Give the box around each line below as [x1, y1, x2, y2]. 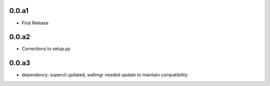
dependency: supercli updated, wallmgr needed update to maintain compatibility [21, 72, 188, 78]
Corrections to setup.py [21, 46, 71, 52]
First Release [21, 20, 48, 26]
